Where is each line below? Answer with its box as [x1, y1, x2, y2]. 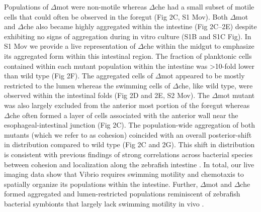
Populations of [4, 2, 49, 12]
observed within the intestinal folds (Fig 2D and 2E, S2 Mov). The [4, 90, 210, 100]
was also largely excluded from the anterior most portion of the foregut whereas [4, 99, 250, 110]
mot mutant [218, 90, 255, 100]
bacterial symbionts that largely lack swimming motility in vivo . [4, 198, 204, 208]
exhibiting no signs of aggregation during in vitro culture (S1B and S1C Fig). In [4, 31, 251, 41]
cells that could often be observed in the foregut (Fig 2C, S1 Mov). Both [4, 11, 228, 22]
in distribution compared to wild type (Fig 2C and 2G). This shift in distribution [4, 139, 255, 150]
